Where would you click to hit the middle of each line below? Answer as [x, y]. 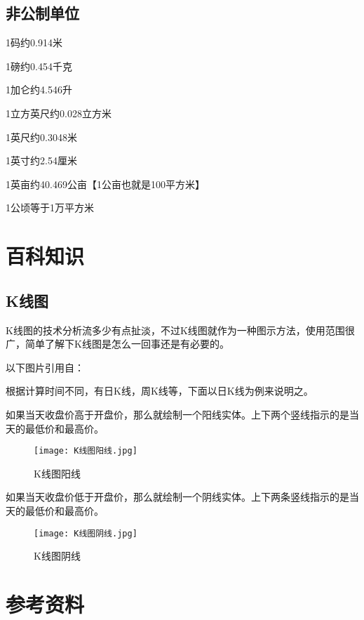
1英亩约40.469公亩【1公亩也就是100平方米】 [105, 184]
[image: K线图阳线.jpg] [86, 451]
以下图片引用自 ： [45, 367]
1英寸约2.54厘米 [41, 160]
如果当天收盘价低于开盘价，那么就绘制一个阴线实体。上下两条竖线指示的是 [177, 497]
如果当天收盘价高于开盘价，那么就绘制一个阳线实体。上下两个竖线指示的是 [177, 414]
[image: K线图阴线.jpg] [86, 533]
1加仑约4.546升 [39, 90]
